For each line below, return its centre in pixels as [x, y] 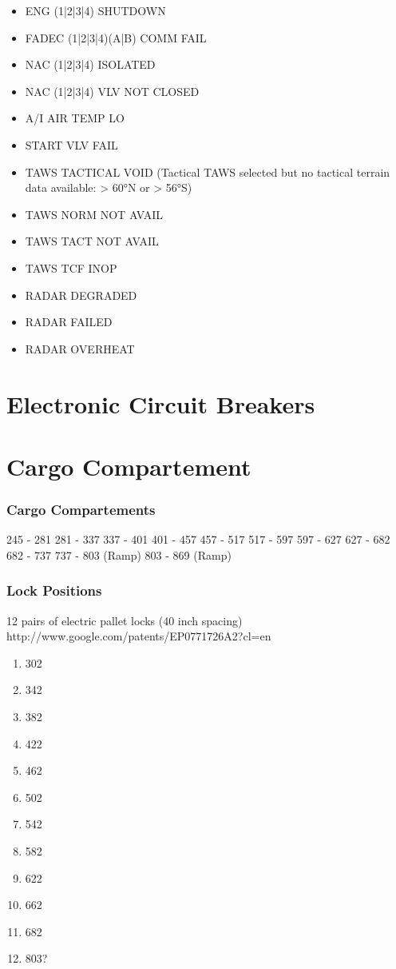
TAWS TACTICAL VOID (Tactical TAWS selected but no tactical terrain [208, 171]
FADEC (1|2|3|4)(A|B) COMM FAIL [116, 37]
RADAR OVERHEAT [80, 348]
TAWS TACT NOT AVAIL [92, 241]
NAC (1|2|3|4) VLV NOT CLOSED [112, 91]
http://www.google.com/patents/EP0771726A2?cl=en [139, 636]
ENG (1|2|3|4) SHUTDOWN [95, 10]
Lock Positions [54, 590]
